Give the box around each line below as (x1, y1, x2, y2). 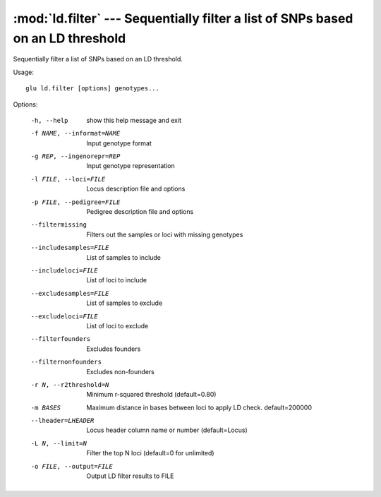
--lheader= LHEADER (30, 417, 95, 425)
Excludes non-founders (86, 367, 155, 376)
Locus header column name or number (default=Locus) (86, 426, 248, 434)
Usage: (13, 68, 35, 76)
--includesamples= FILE (30, 244, 109, 252)
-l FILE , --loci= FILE (30, 175, 106, 183)
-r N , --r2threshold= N (30, 381, 109, 388)
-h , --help (30, 116, 68, 124)
